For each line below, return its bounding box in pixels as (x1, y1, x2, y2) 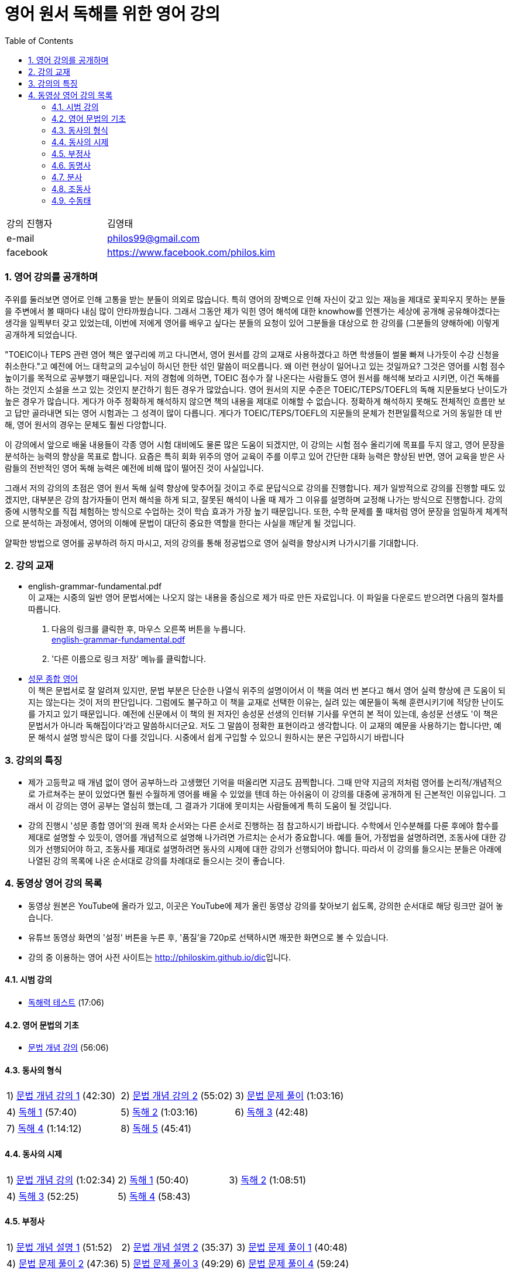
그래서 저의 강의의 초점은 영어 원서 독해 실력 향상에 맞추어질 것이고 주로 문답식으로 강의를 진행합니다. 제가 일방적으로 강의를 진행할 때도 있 (5, 482, 506, 493)
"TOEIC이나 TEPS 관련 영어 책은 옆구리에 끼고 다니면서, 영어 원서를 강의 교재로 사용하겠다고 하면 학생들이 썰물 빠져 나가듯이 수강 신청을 (5, 349, 500, 359)
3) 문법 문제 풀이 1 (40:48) (236, 1241, 348, 1253)
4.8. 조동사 (51, 183, 91, 194)
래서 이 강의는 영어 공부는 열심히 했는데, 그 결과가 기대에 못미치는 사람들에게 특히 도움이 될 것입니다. (28, 801, 391, 811)
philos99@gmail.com (106, 232, 200, 244)
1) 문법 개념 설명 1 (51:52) (6, 1241, 113, 1253)
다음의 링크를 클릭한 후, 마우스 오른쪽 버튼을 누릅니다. (51, 624, 246, 634)
